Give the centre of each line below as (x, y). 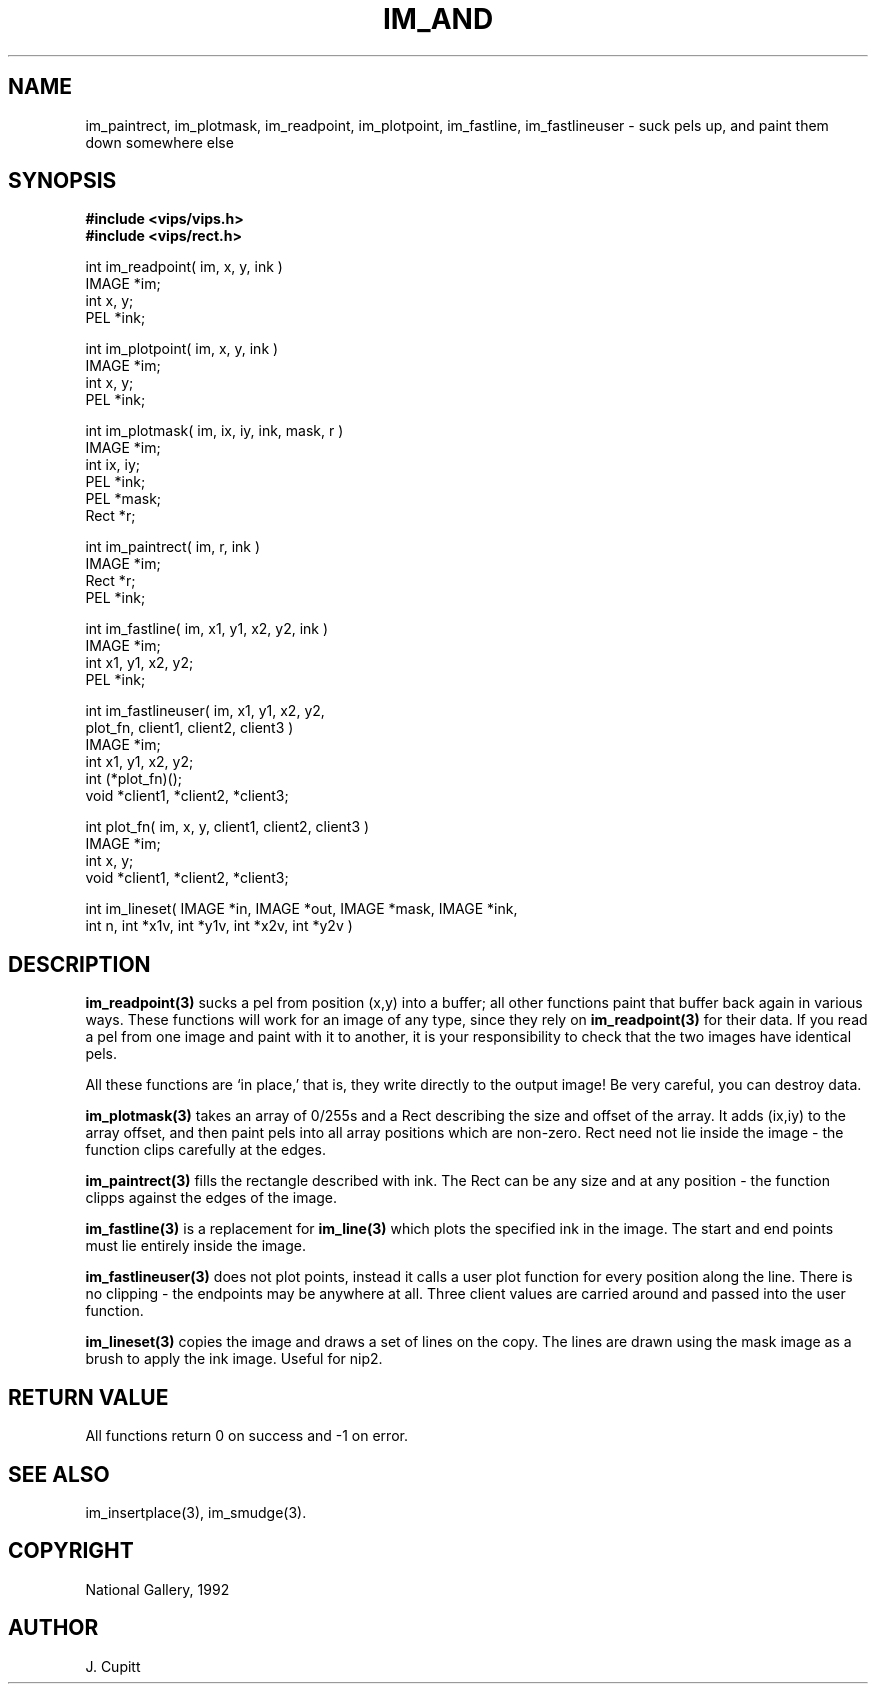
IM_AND (438, 19)
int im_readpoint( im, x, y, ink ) (184, 267)
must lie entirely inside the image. (195, 1246)
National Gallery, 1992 (157, 1589)
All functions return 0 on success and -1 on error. (246, 1436)
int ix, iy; (113, 465)
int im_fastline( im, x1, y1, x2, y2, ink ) (207, 629)
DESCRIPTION (79, 964)
